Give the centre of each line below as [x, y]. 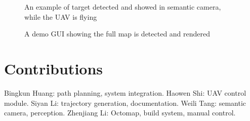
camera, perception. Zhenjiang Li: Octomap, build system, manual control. [120, 113]
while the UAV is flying [61, 16]
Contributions [54, 68]
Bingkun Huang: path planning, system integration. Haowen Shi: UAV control [125, 92]
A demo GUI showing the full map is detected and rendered [117, 34]
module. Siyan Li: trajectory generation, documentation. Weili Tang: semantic [125, 103]
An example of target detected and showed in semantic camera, [123, 7]
